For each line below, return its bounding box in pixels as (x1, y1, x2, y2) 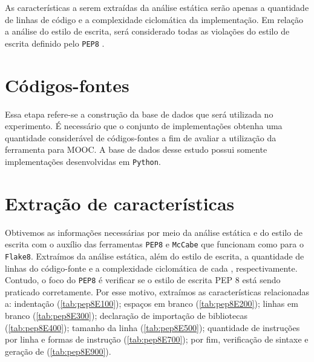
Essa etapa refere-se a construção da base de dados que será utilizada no (5, 107, 273, 120)
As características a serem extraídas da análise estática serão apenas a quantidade (5, 1, 309, 13)
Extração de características (5, 190, 235, 215)
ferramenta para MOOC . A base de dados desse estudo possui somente (5, 143, 267, 156)
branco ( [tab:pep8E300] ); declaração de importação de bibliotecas (5, 309, 247, 322)
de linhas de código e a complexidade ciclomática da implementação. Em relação (5, 13, 303, 25)
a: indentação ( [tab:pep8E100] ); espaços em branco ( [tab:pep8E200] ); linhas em (5, 297, 298, 310)
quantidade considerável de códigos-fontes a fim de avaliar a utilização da (5, 131, 276, 144)
